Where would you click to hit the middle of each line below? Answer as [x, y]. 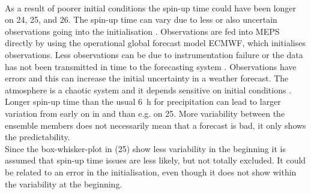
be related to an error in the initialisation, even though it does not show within [151, 172]
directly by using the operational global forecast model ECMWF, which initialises [155, 43]
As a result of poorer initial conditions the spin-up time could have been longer [151, 7]
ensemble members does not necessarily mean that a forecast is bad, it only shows [155, 125]
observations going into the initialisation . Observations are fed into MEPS [142, 31]
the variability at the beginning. [64, 184]
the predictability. [38, 137]
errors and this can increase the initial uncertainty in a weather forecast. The [147, 78]
